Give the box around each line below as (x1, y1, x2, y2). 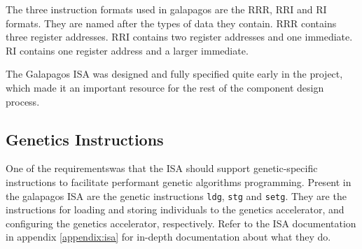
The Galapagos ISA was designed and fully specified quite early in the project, (6, 66, 343, 81)
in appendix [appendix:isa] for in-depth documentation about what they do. (6, 229, 331, 244)
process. (6, 94, 40, 108)
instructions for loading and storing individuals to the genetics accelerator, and (6, 202, 344, 217)
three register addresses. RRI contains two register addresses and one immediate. (6, 29, 353, 44)
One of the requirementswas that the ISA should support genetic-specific (6, 161, 318, 176)
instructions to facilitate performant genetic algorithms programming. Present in (6, 174, 351, 189)
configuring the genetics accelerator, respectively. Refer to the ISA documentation (6, 215, 356, 230)
